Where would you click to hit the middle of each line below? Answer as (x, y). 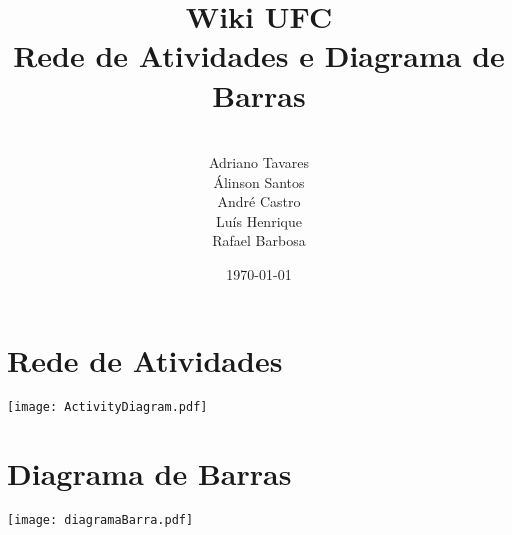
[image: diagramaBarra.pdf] (100, 520)
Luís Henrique (259, 220)
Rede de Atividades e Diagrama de (259, 55)
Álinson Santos (259, 181)
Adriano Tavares (259, 162)
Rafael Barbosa (259, 240)
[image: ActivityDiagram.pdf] (107, 406)
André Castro (259, 201)
